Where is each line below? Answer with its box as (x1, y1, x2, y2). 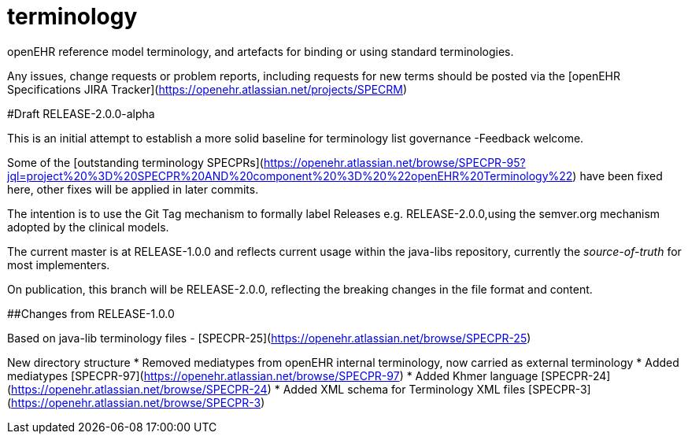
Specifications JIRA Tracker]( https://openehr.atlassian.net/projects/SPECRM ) (7, 82, 408, 96)
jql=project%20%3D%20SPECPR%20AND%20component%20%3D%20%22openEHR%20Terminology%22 (7, 168, 573, 183)
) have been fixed (572, 168, 663, 183)
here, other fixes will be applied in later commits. (7, 182, 259, 196)
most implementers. (7, 257, 110, 272)
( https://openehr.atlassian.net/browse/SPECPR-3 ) (7, 395, 265, 409)
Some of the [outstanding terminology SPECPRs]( (7, 155, 264, 169)
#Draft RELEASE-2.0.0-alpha (7, 106, 155, 120)
